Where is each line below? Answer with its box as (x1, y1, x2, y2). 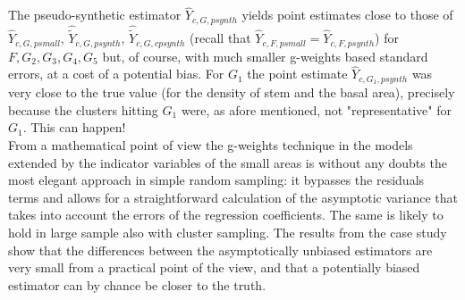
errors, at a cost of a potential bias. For (8, 64, 224, 83)
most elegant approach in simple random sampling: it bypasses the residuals (8, 171, 425, 189)
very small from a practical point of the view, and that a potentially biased (8, 258, 420, 277)
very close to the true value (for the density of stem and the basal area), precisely (8, 83, 455, 102)
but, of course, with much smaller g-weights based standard (102, 46, 428, 65)
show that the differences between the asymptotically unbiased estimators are (8, 240, 433, 259)
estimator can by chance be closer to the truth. (8, 275, 266, 294)
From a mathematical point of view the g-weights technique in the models (8, 136, 413, 154)
